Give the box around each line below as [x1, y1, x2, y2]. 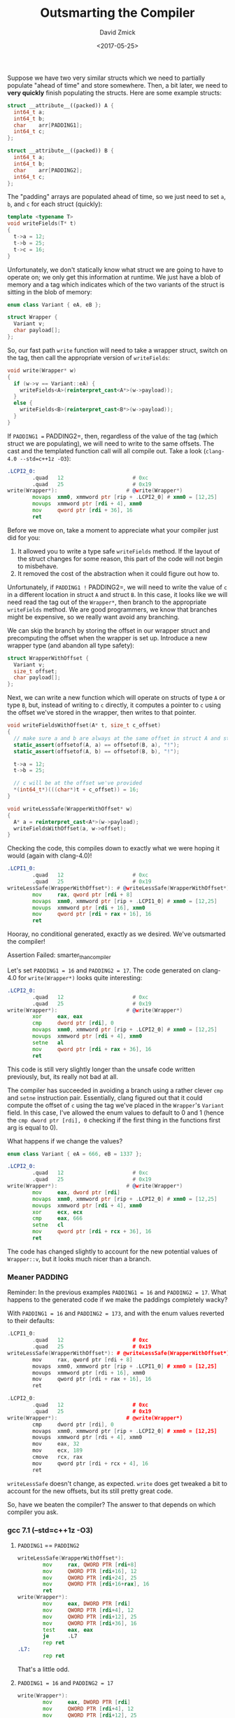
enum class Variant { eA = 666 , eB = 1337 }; [7, 1150, 142, 1157]
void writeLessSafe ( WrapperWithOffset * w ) [7, 805, 133, 812]
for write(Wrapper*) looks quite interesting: [18, 973, 143, 982]
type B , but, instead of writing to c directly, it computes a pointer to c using [7, 701, 222, 709]
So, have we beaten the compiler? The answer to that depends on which [7, 1500, 216, 1509]
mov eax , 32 [32, 1441, 80, 1448]
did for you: [7, 533, 41, 542]
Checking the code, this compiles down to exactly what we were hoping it [7, 844, 220, 853]
